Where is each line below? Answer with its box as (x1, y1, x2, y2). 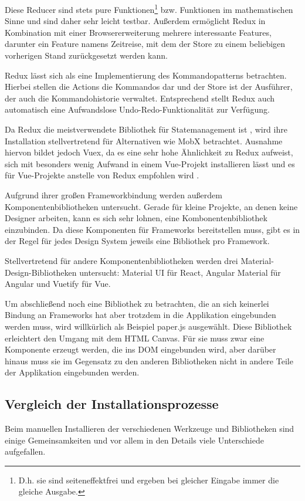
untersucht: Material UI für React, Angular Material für (79, 266, 281, 278)
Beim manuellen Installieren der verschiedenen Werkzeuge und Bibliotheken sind (5, 422, 294, 435)
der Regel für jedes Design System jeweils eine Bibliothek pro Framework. (5, 235, 270, 247)
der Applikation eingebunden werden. (5, 366, 140, 378)
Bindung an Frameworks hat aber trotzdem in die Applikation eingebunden (5, 309, 276, 321)
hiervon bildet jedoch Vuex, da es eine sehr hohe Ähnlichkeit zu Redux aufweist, (5, 146, 293, 158)
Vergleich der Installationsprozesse (5, 395, 219, 413)
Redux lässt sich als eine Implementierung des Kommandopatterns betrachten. (5, 69, 287, 81)
